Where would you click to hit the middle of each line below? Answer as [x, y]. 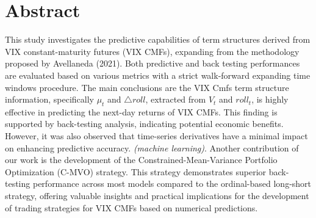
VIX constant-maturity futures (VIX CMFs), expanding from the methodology [152, 51]
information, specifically [49, 99]
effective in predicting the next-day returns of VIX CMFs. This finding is [141, 111]
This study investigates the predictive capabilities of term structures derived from [158, 39]
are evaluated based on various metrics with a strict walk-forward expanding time [158, 75]
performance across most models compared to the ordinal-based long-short [172, 183]
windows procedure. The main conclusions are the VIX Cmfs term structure [147, 87]
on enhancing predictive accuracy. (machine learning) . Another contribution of [152, 147]
